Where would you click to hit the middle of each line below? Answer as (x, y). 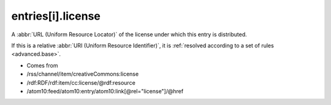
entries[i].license (56, 16)
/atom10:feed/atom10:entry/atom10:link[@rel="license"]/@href (105, 91)
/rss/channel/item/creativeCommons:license (83, 74)
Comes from (42, 65)
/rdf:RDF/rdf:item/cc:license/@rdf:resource (81, 82)
